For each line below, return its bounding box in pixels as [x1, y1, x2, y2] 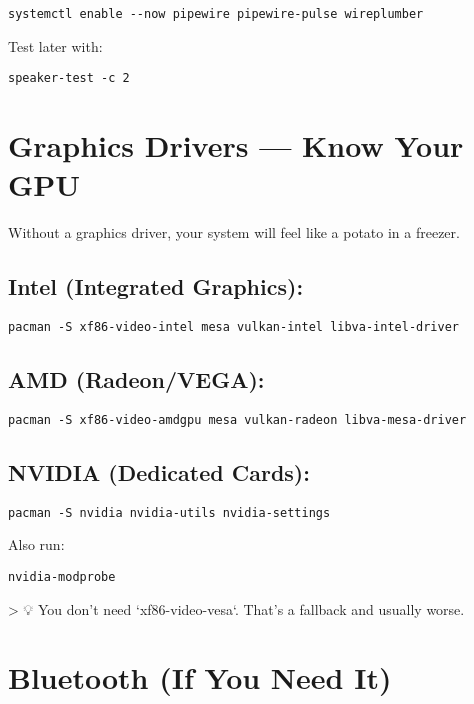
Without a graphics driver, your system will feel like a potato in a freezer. [8, 222, 460, 243]
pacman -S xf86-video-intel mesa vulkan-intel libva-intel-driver [8, 320, 460, 335]
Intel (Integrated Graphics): [8, 271, 304, 302]
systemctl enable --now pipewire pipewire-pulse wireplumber [8, 7, 424, 21]
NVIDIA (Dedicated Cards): [8, 456, 310, 487]
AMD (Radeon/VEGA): [8, 364, 265, 395]
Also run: [8, 534, 65, 555]
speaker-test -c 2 [8, 71, 130, 86]
